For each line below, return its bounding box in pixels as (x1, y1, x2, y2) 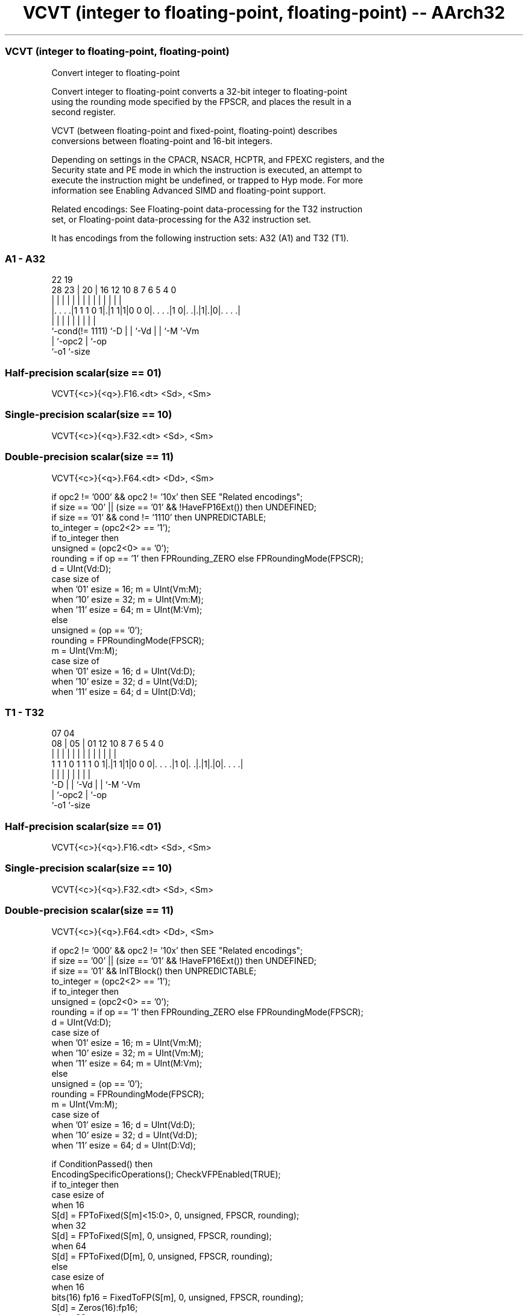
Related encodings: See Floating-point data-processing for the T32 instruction (51, 203, 363, 214)
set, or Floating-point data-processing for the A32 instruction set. (51, 214, 312, 224)
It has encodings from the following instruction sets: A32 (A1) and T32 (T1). (51, 232, 349, 243)
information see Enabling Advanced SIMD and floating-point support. (51, 185, 326, 195)
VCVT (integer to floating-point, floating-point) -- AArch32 (22, 2, 505, 23)
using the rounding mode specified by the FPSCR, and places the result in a (51, 96, 351, 107)
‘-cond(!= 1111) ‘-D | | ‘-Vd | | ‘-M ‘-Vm (51, 326, 200, 337)
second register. (51, 106, 116, 117)
